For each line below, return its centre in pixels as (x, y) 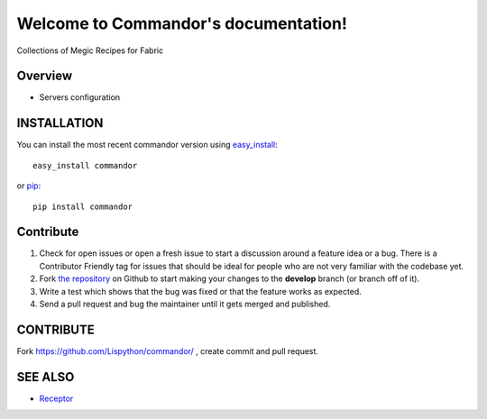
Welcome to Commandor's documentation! (182, 23)
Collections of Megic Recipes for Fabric (90, 50)
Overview (45, 76)
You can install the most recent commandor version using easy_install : (147, 145)
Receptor (56, 398)
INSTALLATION (60, 123)
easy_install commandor (85, 165)
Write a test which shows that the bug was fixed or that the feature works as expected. (201, 291)
